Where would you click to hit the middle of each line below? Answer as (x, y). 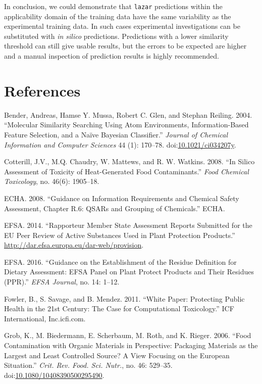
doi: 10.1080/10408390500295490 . (54, 375)
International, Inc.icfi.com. (45, 318)
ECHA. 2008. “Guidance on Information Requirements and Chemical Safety (122, 198)
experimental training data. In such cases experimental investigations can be (122, 26)
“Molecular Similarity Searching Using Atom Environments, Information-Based (126, 125)
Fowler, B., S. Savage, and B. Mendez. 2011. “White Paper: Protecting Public (124, 298)
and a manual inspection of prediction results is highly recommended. (112, 56)
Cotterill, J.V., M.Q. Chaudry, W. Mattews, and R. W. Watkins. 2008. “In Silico (129, 161)
